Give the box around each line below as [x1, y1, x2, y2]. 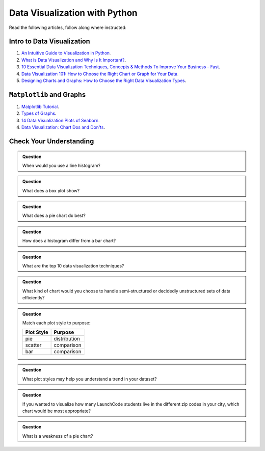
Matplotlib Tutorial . [21, 104, 59, 109]
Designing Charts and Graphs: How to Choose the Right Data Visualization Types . [21, 78, 186, 83]
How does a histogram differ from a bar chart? [22, 238, 116, 244]
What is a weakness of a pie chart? [22, 433, 93, 439]
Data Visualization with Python [9, 7, 137, 18]
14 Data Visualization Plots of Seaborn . [21, 117, 100, 123]
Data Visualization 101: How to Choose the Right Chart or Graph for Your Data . [21, 71, 179, 77]
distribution [53, 335, 80, 342]
